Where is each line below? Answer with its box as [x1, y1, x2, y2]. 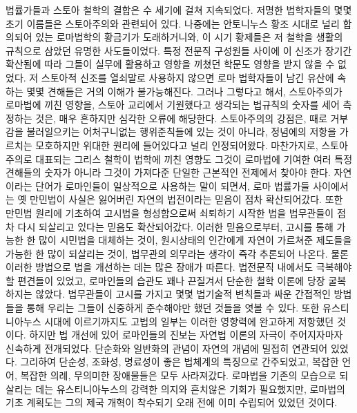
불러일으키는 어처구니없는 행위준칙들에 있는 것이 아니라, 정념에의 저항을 [26, 124, 337, 139]
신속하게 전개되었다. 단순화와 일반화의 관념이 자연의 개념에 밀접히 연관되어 [6, 340, 328, 355]
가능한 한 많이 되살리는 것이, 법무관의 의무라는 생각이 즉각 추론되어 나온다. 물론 [6, 246, 349, 260]
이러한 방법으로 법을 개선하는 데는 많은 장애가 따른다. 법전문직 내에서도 [6, 260, 313, 274]
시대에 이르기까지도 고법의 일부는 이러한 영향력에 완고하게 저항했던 [44, 314, 334, 328]
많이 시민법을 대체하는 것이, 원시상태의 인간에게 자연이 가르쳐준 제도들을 [38, 233, 352, 247]
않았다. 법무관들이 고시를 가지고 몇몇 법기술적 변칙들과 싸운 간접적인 [35, 287, 331, 301]
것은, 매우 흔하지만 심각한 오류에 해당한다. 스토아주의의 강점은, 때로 [35, 111, 327, 125]
